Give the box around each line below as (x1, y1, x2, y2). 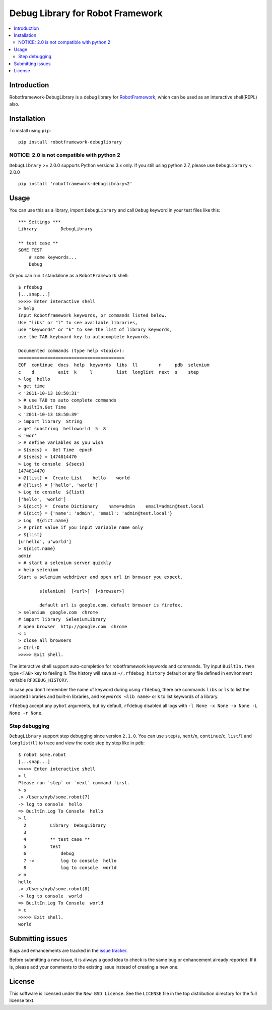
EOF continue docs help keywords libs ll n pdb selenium (18, 362, 210, 368)
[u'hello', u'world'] (18, 538, 72, 544)
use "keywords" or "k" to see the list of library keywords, (18, 327, 172, 333)
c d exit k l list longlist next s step (18, 369, 199, 375)
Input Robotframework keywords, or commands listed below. (18, 313, 167, 318)
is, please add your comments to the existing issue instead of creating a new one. (9, 964, 179, 970)
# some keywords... (28, 254, 77, 260)
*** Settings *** (18, 219, 61, 225)
